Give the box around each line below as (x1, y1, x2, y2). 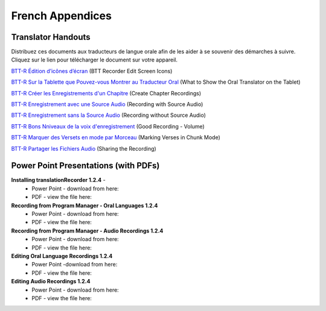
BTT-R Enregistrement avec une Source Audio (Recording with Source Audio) (11, 101, 203, 108)
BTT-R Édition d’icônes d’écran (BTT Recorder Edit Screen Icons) (11, 67, 173, 75)
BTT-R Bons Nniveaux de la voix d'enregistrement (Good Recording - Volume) (11, 122, 205, 130)
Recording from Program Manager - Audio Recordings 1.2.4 (11, 227, 164, 234)
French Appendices (11, 9, 112, 22)
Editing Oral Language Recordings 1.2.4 (11, 253, 113, 259)
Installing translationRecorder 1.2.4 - (11, 177, 106, 184)
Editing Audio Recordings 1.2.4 (11, 278, 91, 285)
